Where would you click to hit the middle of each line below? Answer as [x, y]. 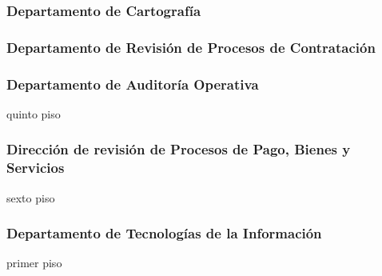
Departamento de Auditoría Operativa [133, 84]
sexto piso [31, 197]
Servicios [36, 168]
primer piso [34, 263]
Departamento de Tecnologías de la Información [164, 233]
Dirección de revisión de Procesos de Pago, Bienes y [179, 149]
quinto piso [34, 113]
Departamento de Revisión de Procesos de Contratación [191, 47]
